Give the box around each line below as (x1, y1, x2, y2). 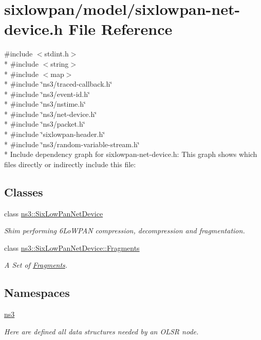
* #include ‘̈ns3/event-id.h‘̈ (4, 88, 90, 99)
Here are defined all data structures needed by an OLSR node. (4, 326, 199, 336)
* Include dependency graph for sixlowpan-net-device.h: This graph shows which (4, 149, 257, 159)
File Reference (68, 18, 173, 39)
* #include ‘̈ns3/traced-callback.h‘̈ (4, 78, 113, 89)
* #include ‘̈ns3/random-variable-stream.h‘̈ (4, 138, 140, 149)
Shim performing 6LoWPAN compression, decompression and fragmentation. (4, 225, 245, 236)
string (50, 58, 69, 69)
